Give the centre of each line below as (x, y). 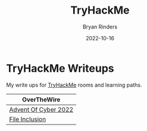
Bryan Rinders (100, 27)
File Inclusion (28, 119)
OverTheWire (41, 100)
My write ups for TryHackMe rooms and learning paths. (74, 85)
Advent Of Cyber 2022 (41, 109)
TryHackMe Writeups (60, 68)
